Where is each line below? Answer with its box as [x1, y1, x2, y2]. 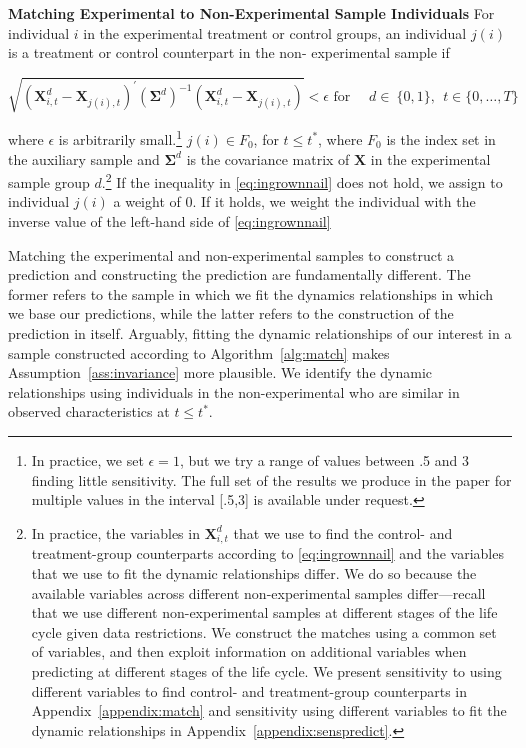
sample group [8, 171, 90, 192]
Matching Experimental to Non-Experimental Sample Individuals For [8, 3, 495, 23]
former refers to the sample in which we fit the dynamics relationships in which [8, 283, 494, 304]
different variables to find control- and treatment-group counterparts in [31, 680, 468, 701]
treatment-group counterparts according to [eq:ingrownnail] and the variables [31, 543, 504, 564]
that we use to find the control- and [233, 522, 453, 543]
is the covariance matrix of [186, 148, 350, 169]
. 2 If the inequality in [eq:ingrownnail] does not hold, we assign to [101, 169, 503, 192]
